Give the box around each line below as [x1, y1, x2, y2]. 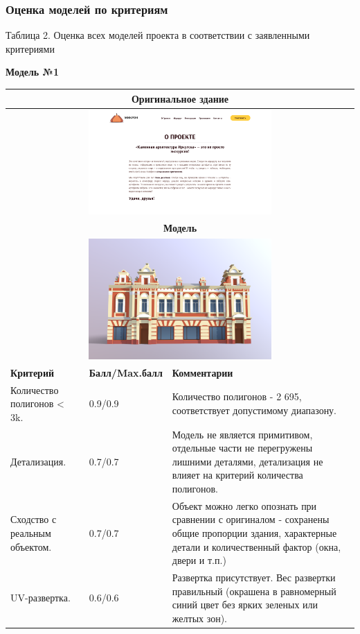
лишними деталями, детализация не [172, 454, 323, 468]
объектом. [10, 539, 52, 554]
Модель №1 [6, 65, 60, 79]
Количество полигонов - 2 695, [172, 389, 302, 404]
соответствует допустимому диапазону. [172, 402, 337, 417]
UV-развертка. [10, 590, 71, 605]
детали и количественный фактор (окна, [172, 539, 341, 554]
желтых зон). [172, 610, 227, 625]
